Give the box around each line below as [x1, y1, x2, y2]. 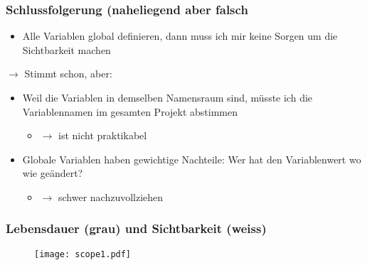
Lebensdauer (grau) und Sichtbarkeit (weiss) [6, 220, 267, 237]
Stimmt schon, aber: [24, 66, 112, 81]
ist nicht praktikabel [58, 128, 147, 143]
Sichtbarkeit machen [22, 42, 111, 57]
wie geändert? [22, 166, 83, 180]
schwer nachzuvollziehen [58, 189, 164, 204]
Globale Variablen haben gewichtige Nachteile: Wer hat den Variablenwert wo [22, 151, 361, 166]
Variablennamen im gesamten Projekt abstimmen [22, 104, 238, 119]
